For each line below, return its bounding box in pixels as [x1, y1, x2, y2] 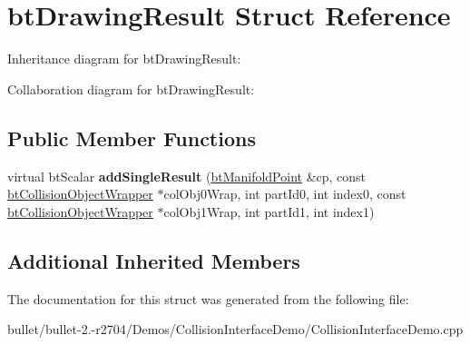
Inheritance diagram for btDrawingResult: [7, 49, 241, 68]
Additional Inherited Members [7, 246, 300, 274]
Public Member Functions [7, 123, 256, 152]
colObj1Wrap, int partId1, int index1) [163, 202, 375, 221]
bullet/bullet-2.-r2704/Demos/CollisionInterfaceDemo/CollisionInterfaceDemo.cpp [7, 320, 464, 339]
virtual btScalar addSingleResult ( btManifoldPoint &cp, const [7, 166, 367, 185]
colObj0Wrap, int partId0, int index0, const [163, 184, 406, 203]
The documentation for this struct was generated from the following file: [7, 289, 409, 308]
